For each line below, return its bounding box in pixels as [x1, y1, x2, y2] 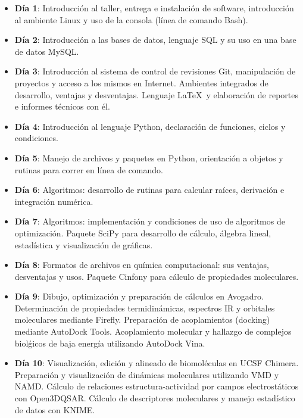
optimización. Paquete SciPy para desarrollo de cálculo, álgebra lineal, [14, 226, 271, 239]
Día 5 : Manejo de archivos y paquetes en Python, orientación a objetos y [14, 151, 283, 164]
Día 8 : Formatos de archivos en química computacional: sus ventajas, [14, 258, 270, 271]
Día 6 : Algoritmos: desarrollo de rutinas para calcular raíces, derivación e [14, 183, 285, 196]
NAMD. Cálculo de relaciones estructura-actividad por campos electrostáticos [14, 380, 299, 392]
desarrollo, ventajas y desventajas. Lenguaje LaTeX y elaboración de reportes [14, 88, 298, 101]
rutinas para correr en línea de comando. [14, 163, 163, 176]
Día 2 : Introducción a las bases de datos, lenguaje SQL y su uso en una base [14, 33, 296, 46]
